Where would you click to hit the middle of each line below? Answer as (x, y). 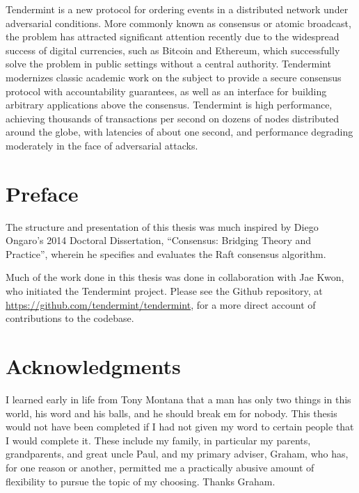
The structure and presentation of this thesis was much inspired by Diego (162, 226)
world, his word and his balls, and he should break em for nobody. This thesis (171, 413)
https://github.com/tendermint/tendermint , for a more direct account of (161, 304)
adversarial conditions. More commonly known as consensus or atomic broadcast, (178, 23)
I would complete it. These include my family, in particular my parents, (158, 440)
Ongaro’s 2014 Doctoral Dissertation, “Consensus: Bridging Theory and (159, 240)
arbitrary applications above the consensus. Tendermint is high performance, (169, 105)
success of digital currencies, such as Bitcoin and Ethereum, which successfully (173, 50)
